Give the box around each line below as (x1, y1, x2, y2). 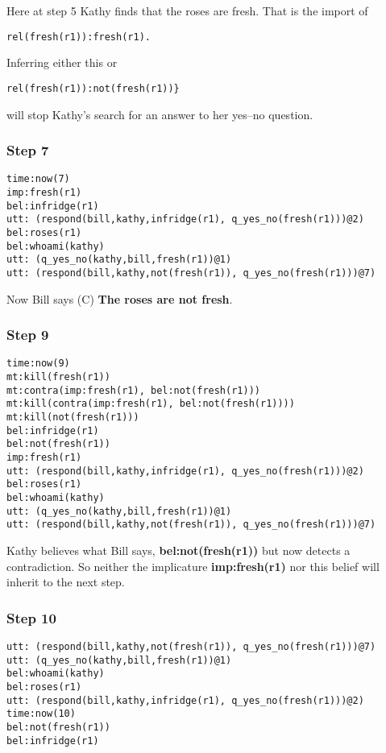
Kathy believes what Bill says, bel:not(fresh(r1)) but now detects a (6, 541, 351, 558)
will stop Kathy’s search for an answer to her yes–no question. (6, 106, 313, 122)
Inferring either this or (6, 54, 118, 71)
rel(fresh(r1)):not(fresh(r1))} (6, 82, 180, 94)
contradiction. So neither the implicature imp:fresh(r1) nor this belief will (6, 557, 380, 574)
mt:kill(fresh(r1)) (6, 371, 110, 383)
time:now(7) (6, 173, 70, 185)
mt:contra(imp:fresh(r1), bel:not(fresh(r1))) (6, 384, 260, 396)
